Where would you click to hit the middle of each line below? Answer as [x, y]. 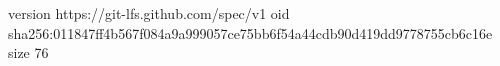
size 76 [28, 52]
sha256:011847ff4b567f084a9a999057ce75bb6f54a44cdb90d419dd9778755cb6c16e [250, 32]
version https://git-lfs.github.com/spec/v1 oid [149, 13]
